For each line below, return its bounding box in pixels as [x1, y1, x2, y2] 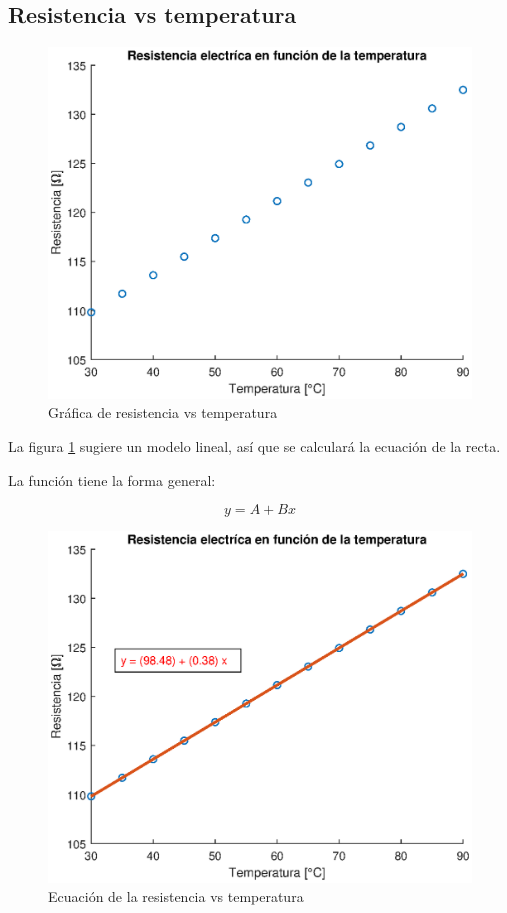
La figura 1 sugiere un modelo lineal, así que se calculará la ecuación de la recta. [8, 435, 501, 456]
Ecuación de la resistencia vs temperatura [48, 886, 304, 907]
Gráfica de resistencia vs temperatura [48, 402, 278, 423]
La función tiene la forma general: [8, 469, 216, 490]
